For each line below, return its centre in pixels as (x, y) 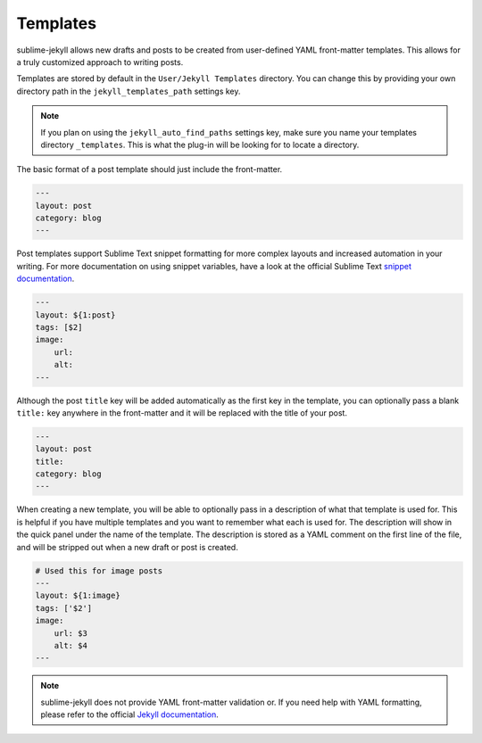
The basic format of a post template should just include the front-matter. (150, 169)
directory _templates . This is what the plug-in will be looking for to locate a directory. (200, 144)
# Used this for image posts (99, 570)
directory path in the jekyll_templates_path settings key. (129, 91)
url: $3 (71, 633)
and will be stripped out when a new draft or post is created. (127, 547)
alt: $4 (71, 645)
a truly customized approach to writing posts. (100, 62)
